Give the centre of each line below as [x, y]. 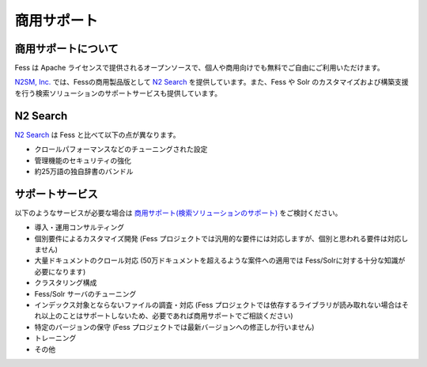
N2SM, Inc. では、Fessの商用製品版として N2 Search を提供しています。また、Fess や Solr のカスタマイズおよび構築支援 [212, 82]
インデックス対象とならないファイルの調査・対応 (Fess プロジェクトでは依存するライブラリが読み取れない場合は [218, 305]
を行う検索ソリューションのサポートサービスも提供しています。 [118, 93]
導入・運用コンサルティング [79, 227]
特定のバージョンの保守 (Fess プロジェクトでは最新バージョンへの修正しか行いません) [174, 327]
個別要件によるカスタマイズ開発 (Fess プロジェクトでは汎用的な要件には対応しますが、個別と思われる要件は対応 [218, 238]
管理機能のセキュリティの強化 [83, 160]
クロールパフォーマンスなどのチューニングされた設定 [121, 149]
